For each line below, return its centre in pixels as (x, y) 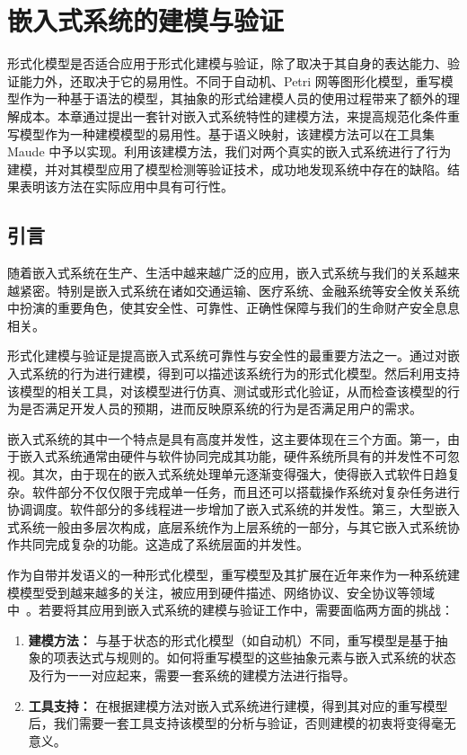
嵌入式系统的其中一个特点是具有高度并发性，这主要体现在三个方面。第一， (227, 438)
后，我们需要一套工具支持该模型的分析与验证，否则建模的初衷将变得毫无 (242, 723)
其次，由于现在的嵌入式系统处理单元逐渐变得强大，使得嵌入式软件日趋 (239, 474)
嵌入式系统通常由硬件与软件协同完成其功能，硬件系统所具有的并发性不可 (233, 456)
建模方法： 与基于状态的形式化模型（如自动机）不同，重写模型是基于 (232, 640)
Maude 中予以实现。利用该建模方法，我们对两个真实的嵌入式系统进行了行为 (229, 151)
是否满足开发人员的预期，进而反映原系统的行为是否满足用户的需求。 (220, 409)
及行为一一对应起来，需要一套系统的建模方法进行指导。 (192, 675)
